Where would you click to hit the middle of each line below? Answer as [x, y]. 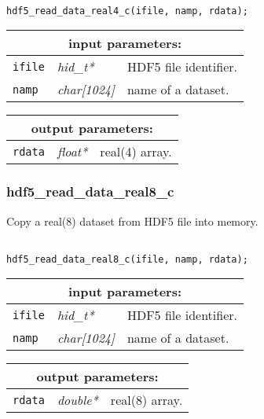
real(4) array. [136, 152]
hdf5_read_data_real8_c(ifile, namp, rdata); [127, 259]
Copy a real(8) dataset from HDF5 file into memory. [132, 221]
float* [72, 152]
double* [77, 400]
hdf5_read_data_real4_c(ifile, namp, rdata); [127, 11]
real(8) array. [147, 400]
